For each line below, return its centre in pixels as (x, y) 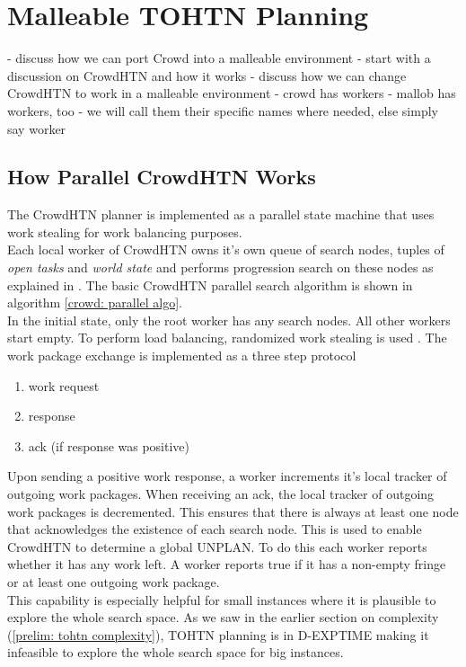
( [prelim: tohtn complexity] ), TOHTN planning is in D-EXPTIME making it (218, 634)
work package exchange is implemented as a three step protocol (182, 356)
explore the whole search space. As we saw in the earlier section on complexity (223, 617)
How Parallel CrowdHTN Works (162, 177)
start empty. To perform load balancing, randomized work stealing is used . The (227, 338)
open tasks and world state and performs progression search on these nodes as (220, 267)
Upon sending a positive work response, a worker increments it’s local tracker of (227, 476)
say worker (37, 128)
